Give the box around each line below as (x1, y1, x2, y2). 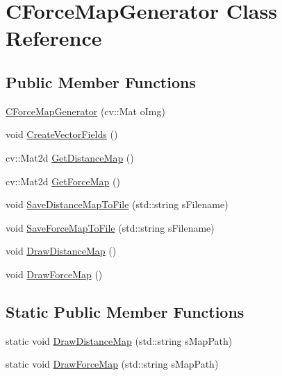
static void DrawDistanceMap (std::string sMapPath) (6, 333, 233, 348)
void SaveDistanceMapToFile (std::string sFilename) (6, 197, 229, 212)
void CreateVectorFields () (6, 127, 118, 142)
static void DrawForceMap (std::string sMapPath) (6, 357, 219, 371)
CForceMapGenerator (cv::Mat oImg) (6, 103, 165, 118)
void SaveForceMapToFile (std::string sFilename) (6, 220, 215, 234)
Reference (6, 24, 102, 52)
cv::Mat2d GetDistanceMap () (6, 150, 134, 164)
